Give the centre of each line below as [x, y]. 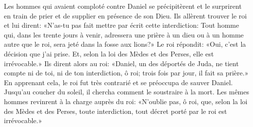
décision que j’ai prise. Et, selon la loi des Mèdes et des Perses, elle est [109, 53]
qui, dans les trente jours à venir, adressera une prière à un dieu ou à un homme [124, 34]
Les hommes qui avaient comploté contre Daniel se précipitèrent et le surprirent [123, 6]
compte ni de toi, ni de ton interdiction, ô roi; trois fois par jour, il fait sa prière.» [126, 73]
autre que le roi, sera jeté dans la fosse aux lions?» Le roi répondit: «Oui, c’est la [125, 44]
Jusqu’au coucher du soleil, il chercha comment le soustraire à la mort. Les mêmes [127, 92]
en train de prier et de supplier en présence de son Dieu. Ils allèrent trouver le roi [126, 15]
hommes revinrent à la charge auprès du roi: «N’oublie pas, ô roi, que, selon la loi [126, 101]
